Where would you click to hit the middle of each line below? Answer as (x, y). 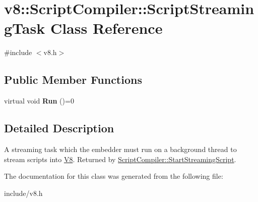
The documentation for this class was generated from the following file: (114, 176)
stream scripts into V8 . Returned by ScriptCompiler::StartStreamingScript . (120, 159)
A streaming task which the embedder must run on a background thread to (120, 149)
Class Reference (106, 28)
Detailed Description (59, 128)
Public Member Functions (73, 80)
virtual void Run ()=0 (39, 101)
